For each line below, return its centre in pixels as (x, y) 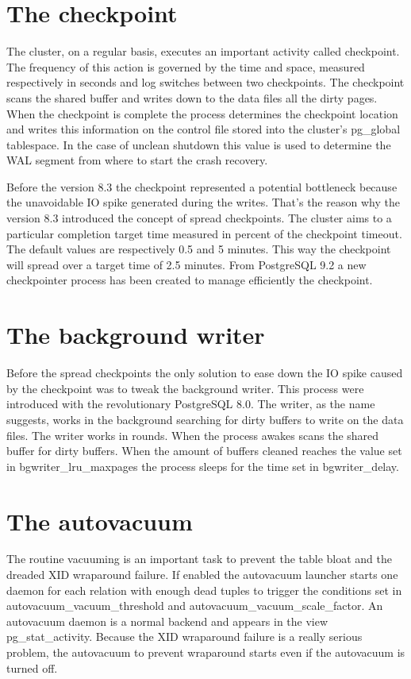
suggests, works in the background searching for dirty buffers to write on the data (205, 419)
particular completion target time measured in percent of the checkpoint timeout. (204, 233)
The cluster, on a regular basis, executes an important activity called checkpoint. (203, 51)
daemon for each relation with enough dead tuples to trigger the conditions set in (204, 590)
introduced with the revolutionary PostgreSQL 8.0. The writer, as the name (191, 404)
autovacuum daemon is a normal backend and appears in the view (167, 621)
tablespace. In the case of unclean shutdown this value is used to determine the (199, 144)
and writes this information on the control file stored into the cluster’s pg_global (204, 129)
